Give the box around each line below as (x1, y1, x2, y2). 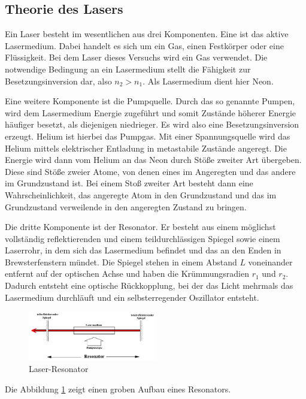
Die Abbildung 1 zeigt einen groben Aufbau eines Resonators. (5, 382, 231, 395)
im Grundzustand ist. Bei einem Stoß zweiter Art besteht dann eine (5, 177, 253, 189)
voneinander (248, 255, 293, 268)
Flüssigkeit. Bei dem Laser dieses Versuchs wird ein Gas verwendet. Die (5, 51, 268, 64)
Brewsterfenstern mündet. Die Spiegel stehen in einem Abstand (5, 255, 237, 268)
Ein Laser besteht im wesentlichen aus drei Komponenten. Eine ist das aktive (5, 28, 289, 40)
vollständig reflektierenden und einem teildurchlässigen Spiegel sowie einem (5, 232, 280, 244)
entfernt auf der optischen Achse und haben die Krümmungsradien (5, 267, 249, 280)
